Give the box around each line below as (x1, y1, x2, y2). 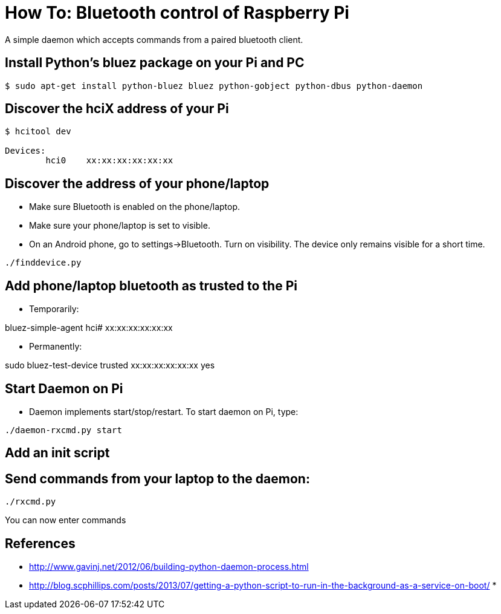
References (5, 535, 76, 551)
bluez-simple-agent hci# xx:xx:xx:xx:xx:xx (5, 322, 173, 333)
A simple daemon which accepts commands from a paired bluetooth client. (5, 34, 303, 45)
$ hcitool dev (5, 126, 71, 137)
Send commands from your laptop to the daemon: (5, 471, 310, 486)
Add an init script (5, 445, 110, 461)
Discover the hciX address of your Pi (5, 101, 229, 117)
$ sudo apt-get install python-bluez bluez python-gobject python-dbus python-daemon (5, 80, 423, 91)
